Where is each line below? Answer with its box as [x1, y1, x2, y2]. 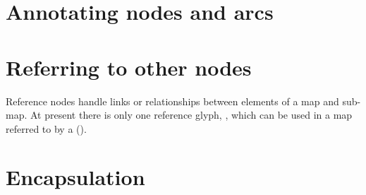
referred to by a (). [6, 121, 87, 136]
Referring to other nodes [6, 52, 252, 81]
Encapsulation [6, 162, 145, 191]
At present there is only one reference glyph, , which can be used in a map [30, 107, 353, 122]
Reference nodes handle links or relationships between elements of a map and [6, 93, 339, 108]
